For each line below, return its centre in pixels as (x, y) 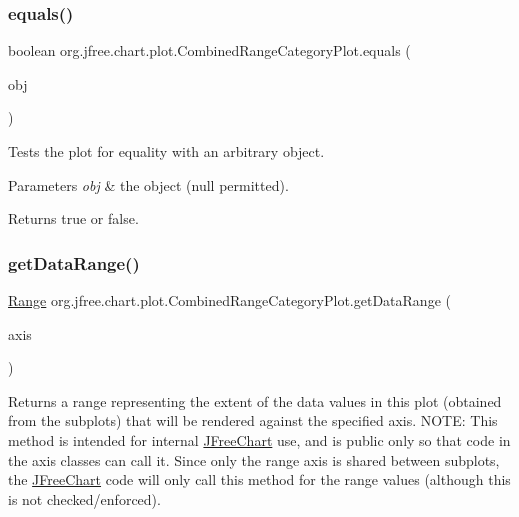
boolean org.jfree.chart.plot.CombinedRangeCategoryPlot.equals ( (209, 50)
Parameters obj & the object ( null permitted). (148, 184)
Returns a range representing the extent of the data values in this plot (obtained (255, 400)
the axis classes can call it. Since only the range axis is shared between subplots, (254, 459)
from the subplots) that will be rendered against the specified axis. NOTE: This (253, 420)
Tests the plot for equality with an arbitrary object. (166, 151)
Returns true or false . (73, 218)
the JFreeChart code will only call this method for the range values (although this (259, 479)
